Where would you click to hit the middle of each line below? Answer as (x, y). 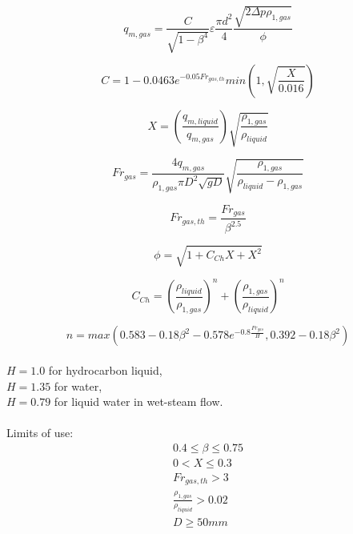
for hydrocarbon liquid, (105, 369)
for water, (78, 385)
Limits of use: (40, 433)
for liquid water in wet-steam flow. (138, 402)
